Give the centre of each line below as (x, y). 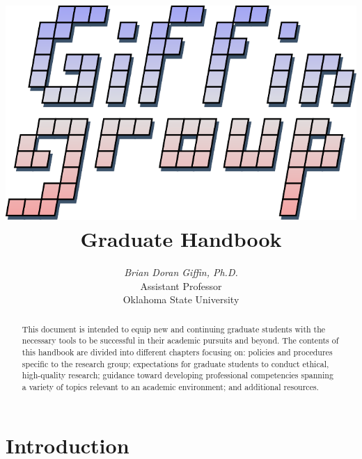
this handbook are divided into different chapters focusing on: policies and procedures (177, 352)
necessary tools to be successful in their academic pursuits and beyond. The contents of (180, 340)
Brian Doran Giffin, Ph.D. (181, 272)
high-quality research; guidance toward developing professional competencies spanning (178, 375)
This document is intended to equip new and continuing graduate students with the (174, 329)
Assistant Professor (181, 285)
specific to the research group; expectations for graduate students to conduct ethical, (175, 363)
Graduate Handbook (181, 239)
